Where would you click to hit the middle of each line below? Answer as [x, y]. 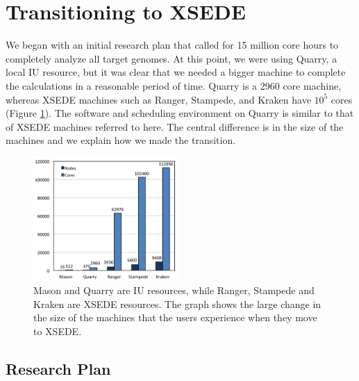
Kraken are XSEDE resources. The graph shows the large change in [177, 303]
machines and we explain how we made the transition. [121, 140]
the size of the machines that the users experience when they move [175, 317]
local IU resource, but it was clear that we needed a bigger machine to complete [176, 72]
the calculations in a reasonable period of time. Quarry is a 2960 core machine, [174, 85]
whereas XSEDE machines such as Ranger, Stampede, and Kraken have [158, 99]
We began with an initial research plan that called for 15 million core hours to [172, 45]
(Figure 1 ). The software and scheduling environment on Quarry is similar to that [180, 113]
